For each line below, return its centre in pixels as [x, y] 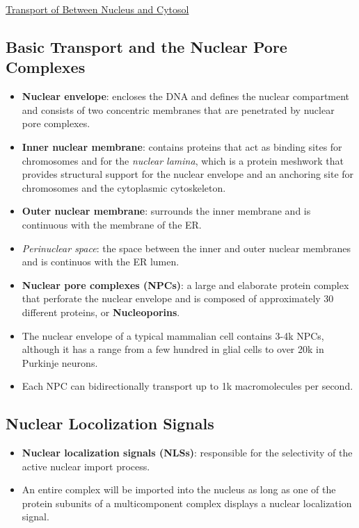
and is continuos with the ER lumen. [101, 262]
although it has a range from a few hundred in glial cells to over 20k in [173, 349]
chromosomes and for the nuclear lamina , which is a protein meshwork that [183, 160]
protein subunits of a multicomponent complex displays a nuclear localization [187, 503]
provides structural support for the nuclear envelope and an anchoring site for [188, 174]
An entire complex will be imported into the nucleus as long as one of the [179, 489]
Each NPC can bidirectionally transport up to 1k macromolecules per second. [188, 386]
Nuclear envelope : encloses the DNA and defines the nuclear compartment [186, 96]
